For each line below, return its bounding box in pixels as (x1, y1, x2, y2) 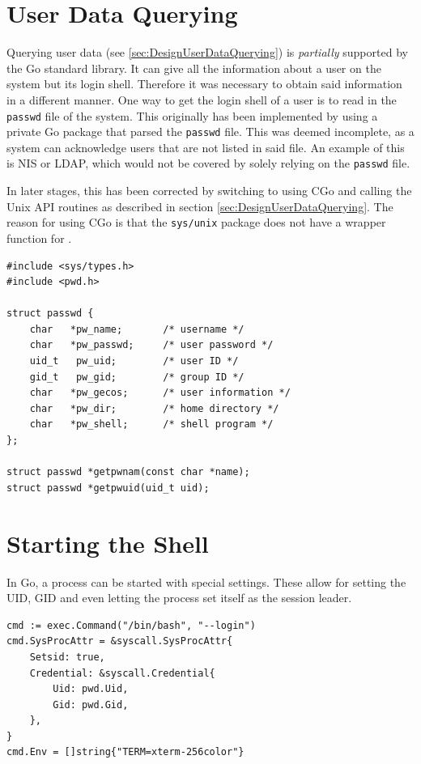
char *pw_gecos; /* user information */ (29, 387, 291, 399)
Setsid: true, (29, 651, 105, 663)
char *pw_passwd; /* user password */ (29, 339, 274, 351)
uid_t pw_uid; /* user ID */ (29, 355, 239, 367)
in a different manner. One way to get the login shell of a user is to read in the (6, 91, 397, 108)
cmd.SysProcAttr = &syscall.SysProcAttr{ (6, 635, 233, 647)
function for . (6, 229, 72, 246)
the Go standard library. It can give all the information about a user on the (6, 59, 381, 76)
